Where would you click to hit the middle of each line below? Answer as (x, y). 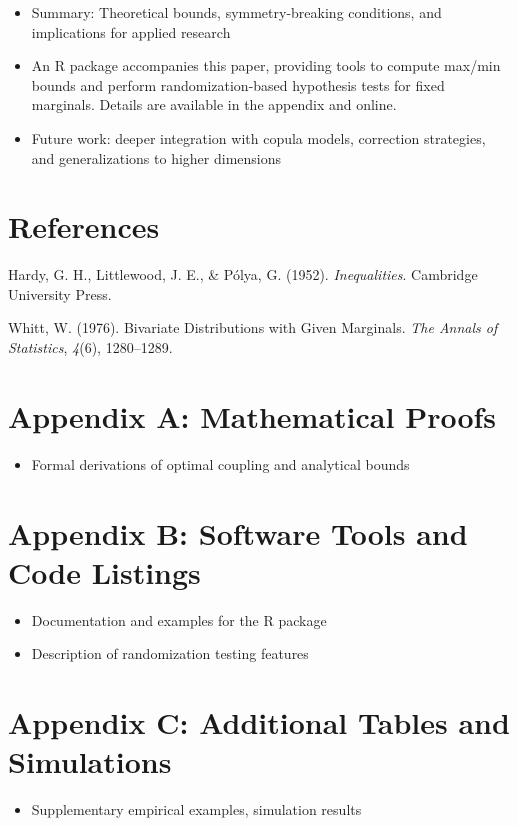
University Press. (60, 293)
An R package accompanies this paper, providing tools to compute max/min (266, 65)
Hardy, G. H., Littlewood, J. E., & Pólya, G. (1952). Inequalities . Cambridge (243, 274)
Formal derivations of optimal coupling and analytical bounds (220, 463)
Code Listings (104, 571)
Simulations (90, 761)
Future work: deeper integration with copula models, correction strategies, (258, 137)
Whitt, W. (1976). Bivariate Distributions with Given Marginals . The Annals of (253, 327)
